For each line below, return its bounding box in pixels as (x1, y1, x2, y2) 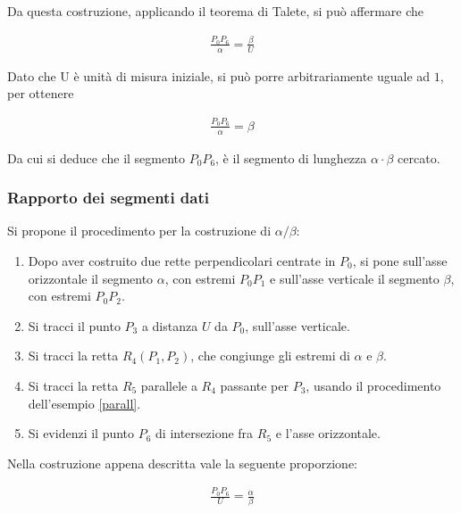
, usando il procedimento (306, 376, 441, 394)
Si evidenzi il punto (28, 424, 135, 443)
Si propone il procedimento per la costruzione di (7, 221, 272, 240)
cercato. (398, 148, 440, 167)
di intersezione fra (155, 424, 254, 443)
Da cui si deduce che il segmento (7, 148, 186, 167)
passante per (220, 376, 289, 394)
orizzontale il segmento (28, 269, 154, 287)
